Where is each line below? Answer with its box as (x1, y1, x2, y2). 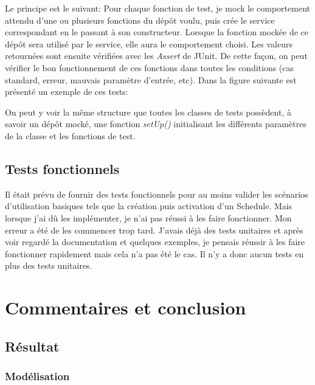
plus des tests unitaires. (5, 259, 92, 272)
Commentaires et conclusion (5, 295, 246, 320)
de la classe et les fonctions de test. (5, 129, 136, 142)
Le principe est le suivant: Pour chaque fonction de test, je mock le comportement (5, 2, 310, 14)
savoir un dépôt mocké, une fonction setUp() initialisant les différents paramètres (5, 117, 306, 130)
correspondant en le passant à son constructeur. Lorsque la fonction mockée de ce (5, 26, 308, 38)
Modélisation (5, 368, 70, 383)
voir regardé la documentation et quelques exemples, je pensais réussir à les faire (5, 235, 305, 248)
